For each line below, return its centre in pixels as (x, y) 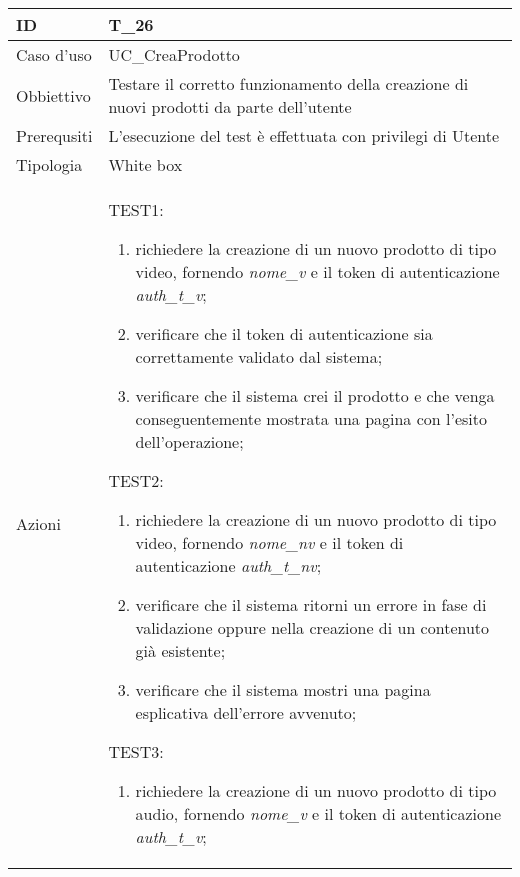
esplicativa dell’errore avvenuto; (246, 712)
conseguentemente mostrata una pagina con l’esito (311, 418)
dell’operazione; (189, 441)
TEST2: (136, 480)
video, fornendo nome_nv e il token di (269, 542)
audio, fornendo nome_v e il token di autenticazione (318, 813)
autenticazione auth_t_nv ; (228, 565)
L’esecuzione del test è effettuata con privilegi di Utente (304, 135)
